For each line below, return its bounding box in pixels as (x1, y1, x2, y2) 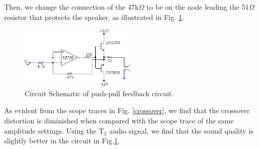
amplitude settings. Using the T (4, 125, 104, 136)
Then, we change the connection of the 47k (4, 2, 139, 12)
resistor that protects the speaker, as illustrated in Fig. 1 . (4, 11, 184, 22)
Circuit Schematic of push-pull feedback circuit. (25, 88, 174, 98)
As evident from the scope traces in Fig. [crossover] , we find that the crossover (4, 105, 250, 116)
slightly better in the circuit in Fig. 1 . (4, 135, 120, 146)
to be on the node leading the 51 (146, 2, 249, 12)
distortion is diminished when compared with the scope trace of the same (4, 115, 234, 125)
